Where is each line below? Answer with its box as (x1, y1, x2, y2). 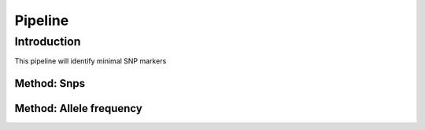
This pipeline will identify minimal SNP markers (14, 56, 167, 66)
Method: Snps (14, 77, 86, 90)
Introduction (14, 34, 81, 49)
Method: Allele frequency (14, 102, 143, 115)
